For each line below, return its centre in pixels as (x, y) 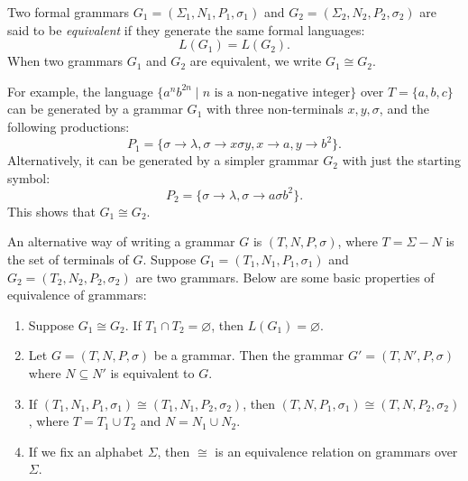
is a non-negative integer (282, 92)
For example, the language (80, 91)
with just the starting (401, 160)
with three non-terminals (275, 109)
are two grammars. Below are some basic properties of (285, 277)
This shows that (51, 211)
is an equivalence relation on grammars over (336, 451)
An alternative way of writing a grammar (121, 241)
